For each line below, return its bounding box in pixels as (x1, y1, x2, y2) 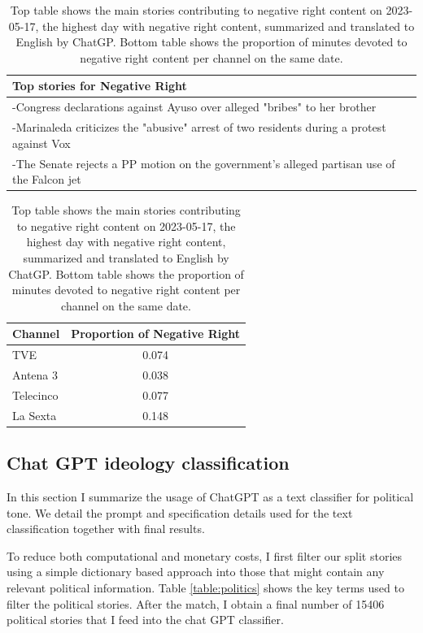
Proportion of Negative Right (71, 325, 241, 342)
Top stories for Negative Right (12, 77, 187, 94)
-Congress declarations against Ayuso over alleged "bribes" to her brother (12, 98, 377, 115)
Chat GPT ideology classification (7, 450, 290, 475)
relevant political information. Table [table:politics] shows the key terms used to (7, 579, 404, 596)
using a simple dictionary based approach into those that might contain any (7, 563, 385, 580)
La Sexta (12, 406, 57, 423)
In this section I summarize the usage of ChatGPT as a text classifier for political (7, 488, 414, 505)
